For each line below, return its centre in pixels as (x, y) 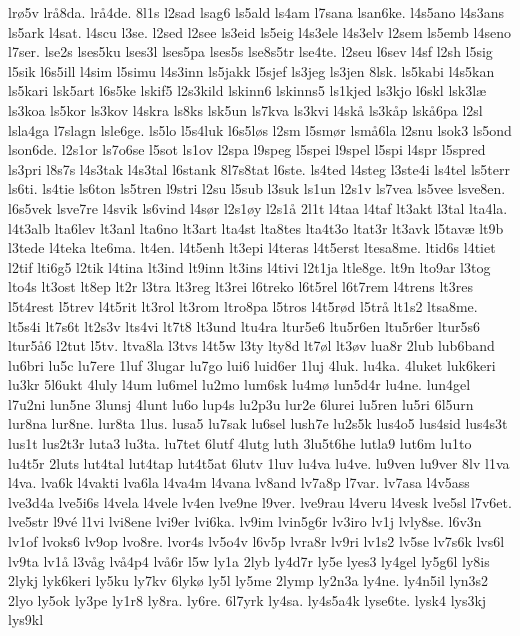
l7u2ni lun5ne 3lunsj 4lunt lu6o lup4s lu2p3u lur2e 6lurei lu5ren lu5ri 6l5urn (241, 403)
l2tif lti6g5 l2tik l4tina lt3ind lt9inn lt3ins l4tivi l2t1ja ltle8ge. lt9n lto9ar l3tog (249, 266)
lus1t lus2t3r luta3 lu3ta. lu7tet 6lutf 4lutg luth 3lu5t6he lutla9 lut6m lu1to (240, 443)
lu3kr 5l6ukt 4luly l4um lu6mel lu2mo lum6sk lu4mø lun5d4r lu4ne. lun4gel (239, 384)
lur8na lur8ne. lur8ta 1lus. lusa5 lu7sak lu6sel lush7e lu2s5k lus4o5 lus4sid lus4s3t (258, 423)
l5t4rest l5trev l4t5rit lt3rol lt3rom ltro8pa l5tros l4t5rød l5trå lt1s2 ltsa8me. (243, 305)
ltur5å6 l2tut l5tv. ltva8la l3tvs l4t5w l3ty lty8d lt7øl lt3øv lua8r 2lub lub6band (251, 345)
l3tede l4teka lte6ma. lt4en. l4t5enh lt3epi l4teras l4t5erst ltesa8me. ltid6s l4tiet (252, 247)
